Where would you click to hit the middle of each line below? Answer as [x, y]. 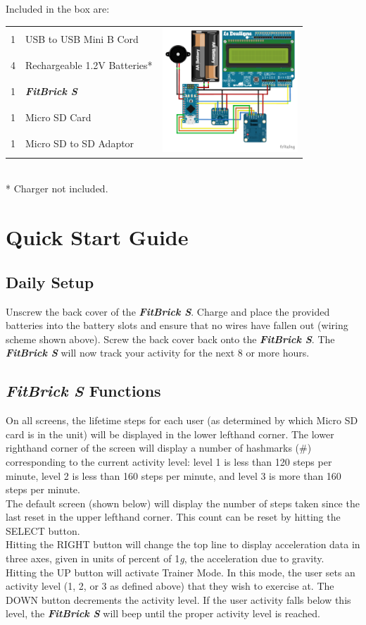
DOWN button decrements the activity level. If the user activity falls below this [178, 599]
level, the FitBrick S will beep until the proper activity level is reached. [163, 613]
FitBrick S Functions [83, 391]
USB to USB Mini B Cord [82, 38]
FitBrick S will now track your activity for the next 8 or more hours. [158, 353]
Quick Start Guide [97, 237]
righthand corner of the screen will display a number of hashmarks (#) [159, 448]
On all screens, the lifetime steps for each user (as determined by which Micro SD [182, 420]
